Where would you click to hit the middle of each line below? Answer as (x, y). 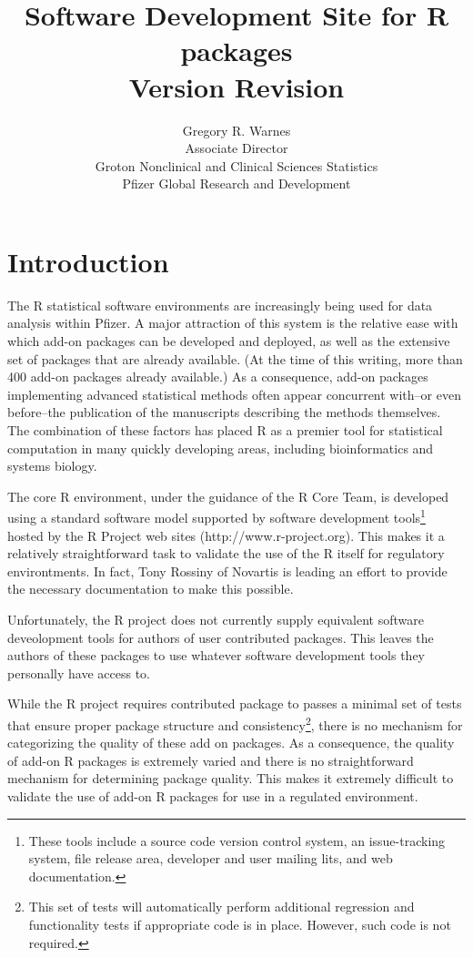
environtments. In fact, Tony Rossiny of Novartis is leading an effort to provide (227, 571)
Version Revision (236, 86)
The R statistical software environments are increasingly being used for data (220, 305)
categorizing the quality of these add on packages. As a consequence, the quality (231, 743)
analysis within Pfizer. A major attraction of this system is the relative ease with (233, 323)
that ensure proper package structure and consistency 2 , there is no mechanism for (235, 723)
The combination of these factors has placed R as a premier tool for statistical (225, 429)
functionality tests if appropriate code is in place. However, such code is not (240, 924)
